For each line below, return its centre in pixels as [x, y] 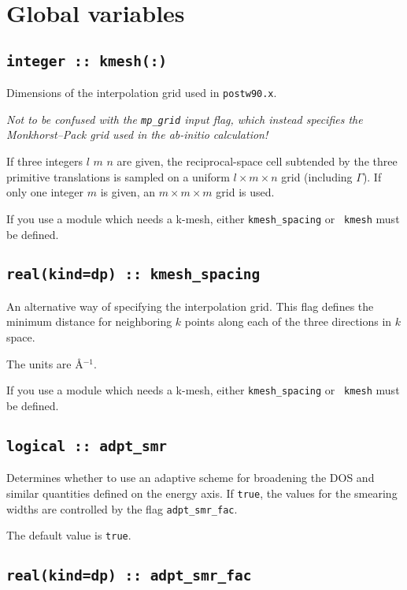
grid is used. [245, 192]
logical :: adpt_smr [87, 446]
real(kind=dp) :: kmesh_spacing [133, 274]
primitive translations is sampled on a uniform [118, 176]
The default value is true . [69, 535]
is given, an [128, 192]
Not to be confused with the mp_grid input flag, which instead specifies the [185, 119]
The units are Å [45, 363]
